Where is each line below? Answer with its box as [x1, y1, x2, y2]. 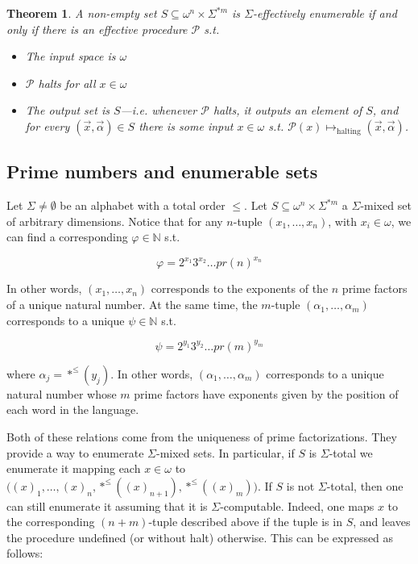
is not [286, 477, 315, 494]
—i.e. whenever [120, 102, 197, 119]
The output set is [25, 102, 110, 119]
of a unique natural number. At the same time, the [6, 296, 258, 313]
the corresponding [6, 513, 95, 530]
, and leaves [353, 513, 411, 530]
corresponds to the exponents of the [151, 280, 329, 297]
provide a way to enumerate [6, 444, 144, 461]
